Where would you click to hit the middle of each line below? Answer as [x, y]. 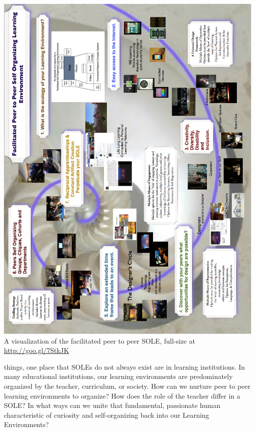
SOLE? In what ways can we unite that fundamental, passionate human [112, 405]
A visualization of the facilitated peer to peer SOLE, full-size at [100, 340]
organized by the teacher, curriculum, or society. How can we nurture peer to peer [127, 386]
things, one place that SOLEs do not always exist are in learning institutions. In [125, 366]
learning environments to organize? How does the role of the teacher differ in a [122, 395]
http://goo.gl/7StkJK [37, 350]
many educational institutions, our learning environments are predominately [118, 376]
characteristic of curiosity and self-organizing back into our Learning [107, 415]
